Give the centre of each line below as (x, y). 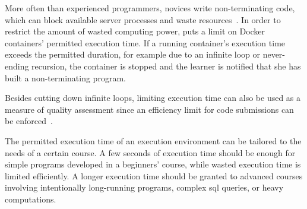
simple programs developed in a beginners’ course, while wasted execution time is (153, 164)
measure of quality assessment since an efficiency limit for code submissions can (149, 109)
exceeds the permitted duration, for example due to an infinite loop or (132, 54)
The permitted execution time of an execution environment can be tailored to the (153, 140)
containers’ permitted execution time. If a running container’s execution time (145, 42)
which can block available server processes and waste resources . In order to (143, 19)
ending (17, 66)
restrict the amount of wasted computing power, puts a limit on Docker (135, 31)
